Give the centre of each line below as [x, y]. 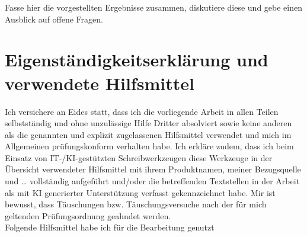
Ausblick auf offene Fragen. [54, 19]
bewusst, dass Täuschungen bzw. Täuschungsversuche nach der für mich [136, 204]
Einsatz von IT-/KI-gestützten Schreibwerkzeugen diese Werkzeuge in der [139, 157]
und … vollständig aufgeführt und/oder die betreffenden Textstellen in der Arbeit [152, 181]
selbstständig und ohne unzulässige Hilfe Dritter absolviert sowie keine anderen [148, 123]
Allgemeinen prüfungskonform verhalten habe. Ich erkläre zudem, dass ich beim [149, 146]
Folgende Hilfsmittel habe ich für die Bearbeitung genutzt [110, 227]
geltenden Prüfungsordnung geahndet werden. [88, 215]
